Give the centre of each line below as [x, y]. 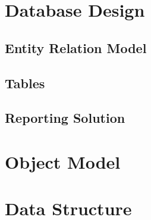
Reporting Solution [65, 118]
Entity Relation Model [76, 47]
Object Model [63, 161]
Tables [25, 83]
